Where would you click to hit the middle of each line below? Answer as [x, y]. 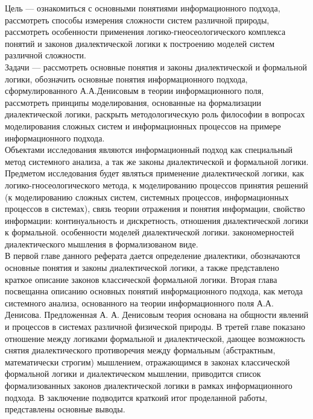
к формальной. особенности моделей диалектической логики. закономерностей [150, 232]
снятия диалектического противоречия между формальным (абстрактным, [140, 350]
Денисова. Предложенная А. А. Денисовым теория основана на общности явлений [157, 315]
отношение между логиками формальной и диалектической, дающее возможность [155, 338]
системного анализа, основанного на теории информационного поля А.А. [139, 303]
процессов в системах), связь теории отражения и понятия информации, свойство [155, 209]
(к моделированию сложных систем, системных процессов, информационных [147, 197]
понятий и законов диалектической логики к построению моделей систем [140, 43]
